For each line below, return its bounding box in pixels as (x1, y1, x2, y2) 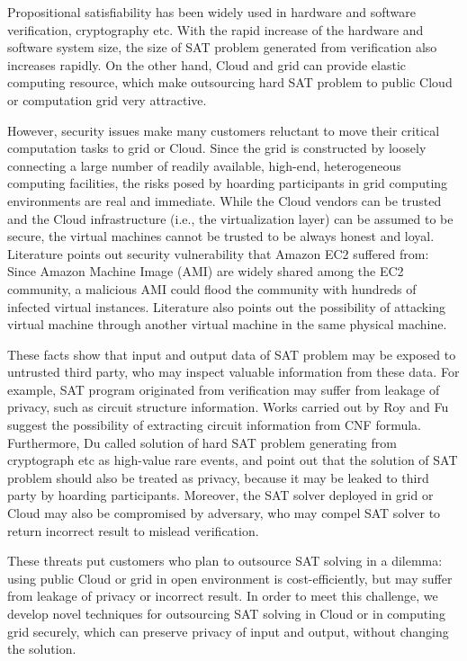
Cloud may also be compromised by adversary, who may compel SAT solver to (7, 504, 441, 523)
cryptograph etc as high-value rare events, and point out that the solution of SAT (7, 451, 458, 469)
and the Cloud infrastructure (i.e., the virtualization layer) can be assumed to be (7, 209, 454, 228)
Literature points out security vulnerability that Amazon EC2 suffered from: (7, 244, 429, 263)
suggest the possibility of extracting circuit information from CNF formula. (7, 415, 422, 434)
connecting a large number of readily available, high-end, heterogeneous (7, 156, 401, 174)
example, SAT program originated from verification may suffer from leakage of (7, 380, 440, 398)
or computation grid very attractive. (7, 90, 207, 109)
